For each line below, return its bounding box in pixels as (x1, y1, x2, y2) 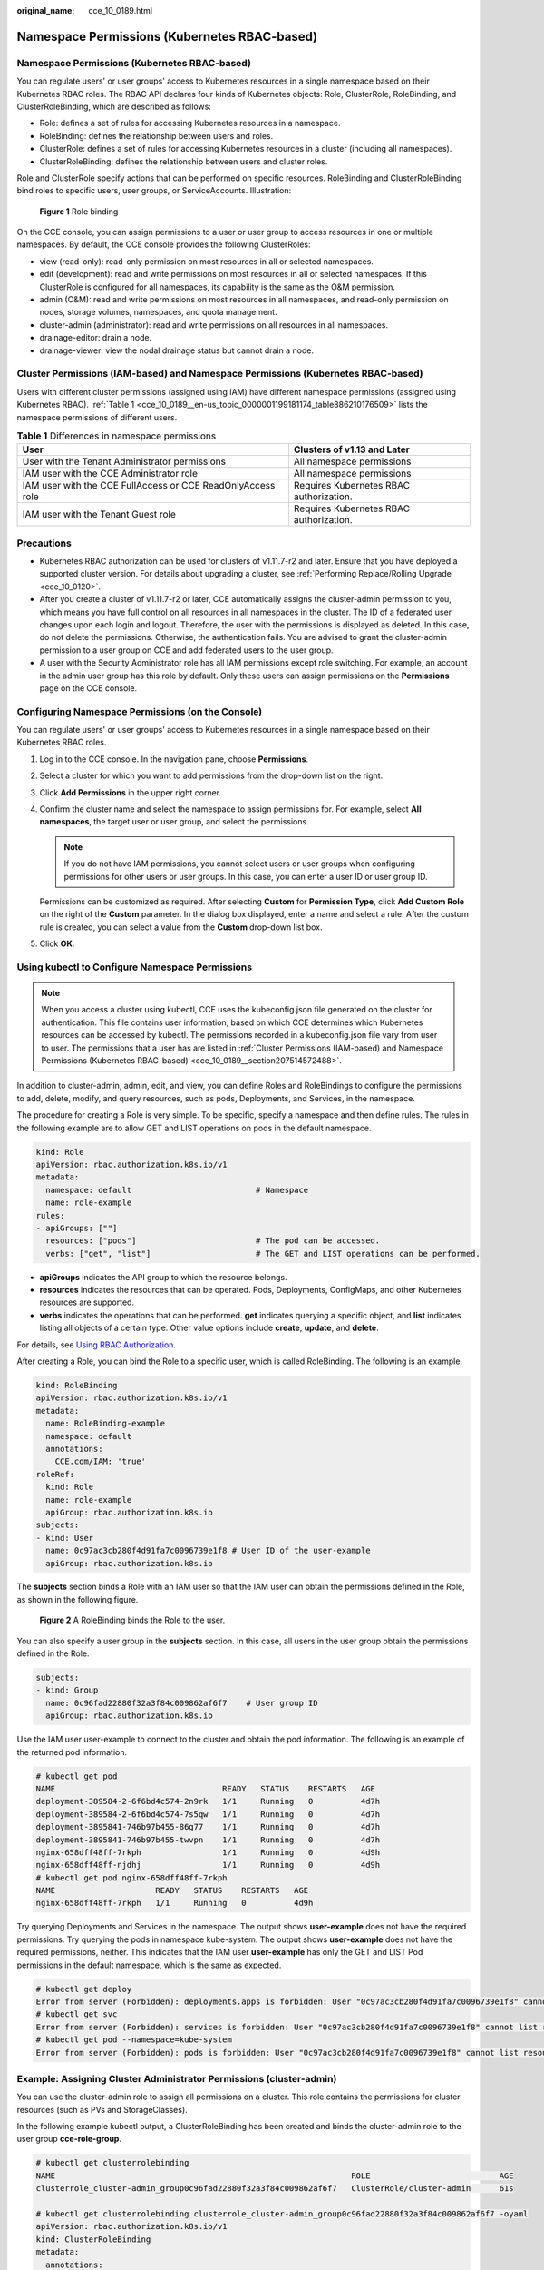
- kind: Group (35, 1685, 99, 1695)
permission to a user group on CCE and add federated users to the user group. (39, 645, 335, 656)
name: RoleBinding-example (45, 1418, 166, 1429)
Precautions (16, 537, 72, 549)
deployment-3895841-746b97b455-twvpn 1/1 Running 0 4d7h (35, 1834, 381, 1845)
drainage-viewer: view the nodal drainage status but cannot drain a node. (39, 345, 315, 356)
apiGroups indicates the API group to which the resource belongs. (39, 1271, 287, 1282)
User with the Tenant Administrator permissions (22, 455, 227, 468)
